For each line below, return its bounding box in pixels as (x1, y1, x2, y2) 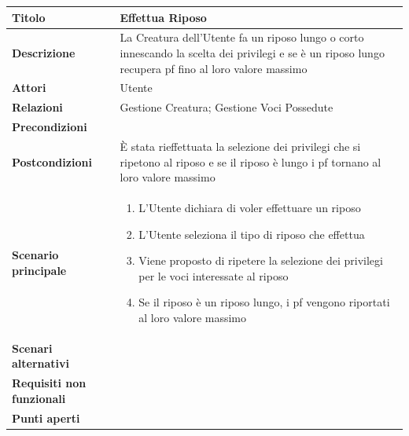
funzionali (12, 390, 66, 406)
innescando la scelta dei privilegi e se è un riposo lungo (120, 44, 385, 60)
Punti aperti (12, 409, 80, 426)
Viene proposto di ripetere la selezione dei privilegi (138, 252, 383, 269)
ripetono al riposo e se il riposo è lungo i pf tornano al (120, 153, 381, 170)
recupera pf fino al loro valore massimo (120, 60, 308, 76)
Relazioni (12, 99, 63, 115)
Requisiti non (12, 375, 87, 391)
